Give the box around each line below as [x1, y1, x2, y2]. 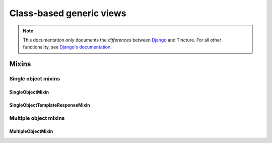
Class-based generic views [9, 8, 126, 19]
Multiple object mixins [9, 114, 65, 121]
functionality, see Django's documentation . [23, 44, 112, 50]
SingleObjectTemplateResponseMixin [9, 102, 90, 108]
